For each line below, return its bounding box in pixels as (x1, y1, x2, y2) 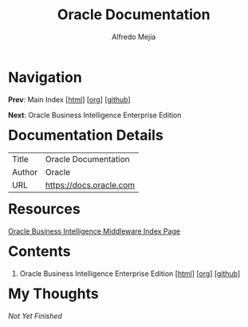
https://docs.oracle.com (45, 179, 136, 191)
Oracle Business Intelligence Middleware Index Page (8, 227, 181, 236)
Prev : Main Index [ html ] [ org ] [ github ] (8, 94, 131, 104)
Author (12, 167, 38, 178)
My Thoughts (8, 285, 99, 303)
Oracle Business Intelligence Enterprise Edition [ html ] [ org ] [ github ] (19, 269, 241, 278)
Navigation (8, 68, 82, 86)
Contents (8, 242, 71, 261)
